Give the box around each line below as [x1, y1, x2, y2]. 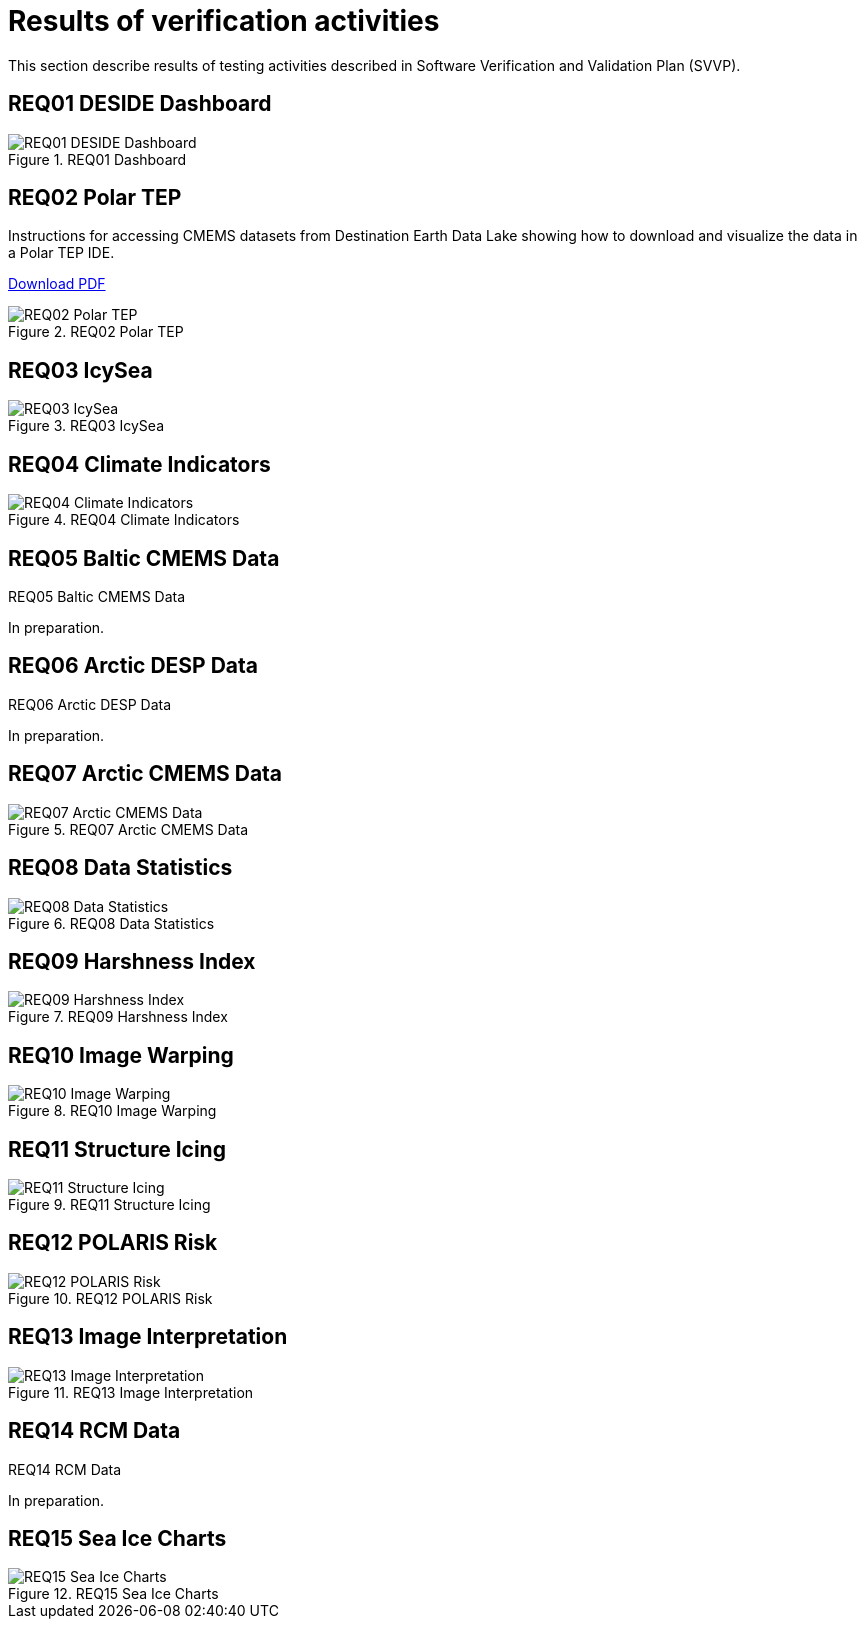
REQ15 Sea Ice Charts [8, 1525, 227, 1551]
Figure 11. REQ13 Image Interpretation [8, 1383, 254, 1401]
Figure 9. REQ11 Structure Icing [8, 1196, 211, 1214]
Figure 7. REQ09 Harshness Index [8, 1008, 228, 1026]
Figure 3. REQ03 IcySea [8, 417, 165, 435]
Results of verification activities [8, 4, 440, 38]
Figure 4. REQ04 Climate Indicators [8, 511, 240, 529]
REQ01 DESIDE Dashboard [8, 91, 272, 117]
